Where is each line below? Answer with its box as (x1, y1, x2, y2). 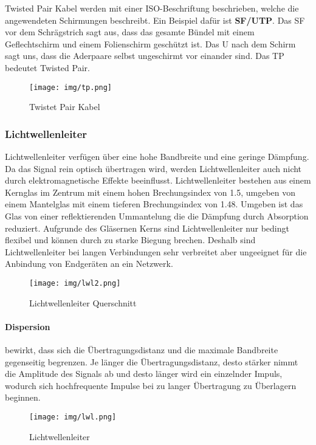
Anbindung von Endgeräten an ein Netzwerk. (5, 257, 173, 270)
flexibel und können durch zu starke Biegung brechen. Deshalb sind (5, 233, 256, 246)
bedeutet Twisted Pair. (5, 61, 90, 74)
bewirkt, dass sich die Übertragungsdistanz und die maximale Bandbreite (5, 343, 278, 356)
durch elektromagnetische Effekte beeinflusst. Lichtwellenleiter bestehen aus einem (5, 174, 311, 187)
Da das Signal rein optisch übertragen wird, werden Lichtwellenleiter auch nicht (5, 162, 302, 174)
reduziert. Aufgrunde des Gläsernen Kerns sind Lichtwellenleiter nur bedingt (5, 221, 289, 234)
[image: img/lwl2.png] (29, 278, 121, 288)
